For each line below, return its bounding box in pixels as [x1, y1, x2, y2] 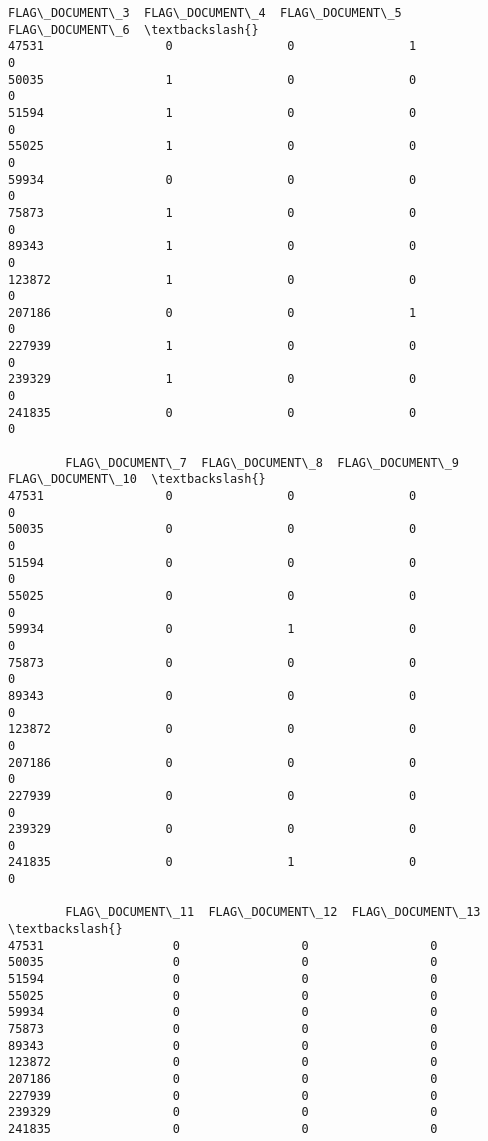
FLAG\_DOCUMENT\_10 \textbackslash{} [8, 472, 266, 487]
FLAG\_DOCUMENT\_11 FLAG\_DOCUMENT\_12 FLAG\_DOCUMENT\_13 [65, 905, 481, 920]
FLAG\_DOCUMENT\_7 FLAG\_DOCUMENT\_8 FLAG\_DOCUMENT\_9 [65, 455, 460, 470]
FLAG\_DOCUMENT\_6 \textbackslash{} [8, 22, 259, 37]
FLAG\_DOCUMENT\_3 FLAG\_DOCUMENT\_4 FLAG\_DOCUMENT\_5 [8, 6, 402, 20]
